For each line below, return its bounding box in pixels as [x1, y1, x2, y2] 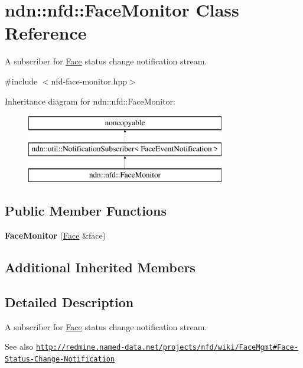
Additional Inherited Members [5, 258, 196, 276]
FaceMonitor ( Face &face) [5, 229, 106, 242]
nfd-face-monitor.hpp [51, 74, 127, 87]
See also [5, 340, 34, 353]
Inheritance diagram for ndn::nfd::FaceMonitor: [5, 95, 175, 107]
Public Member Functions [5, 201, 167, 220]
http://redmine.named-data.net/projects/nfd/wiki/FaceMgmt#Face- [35, 343, 298, 352]
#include [5, 74, 38, 87]
